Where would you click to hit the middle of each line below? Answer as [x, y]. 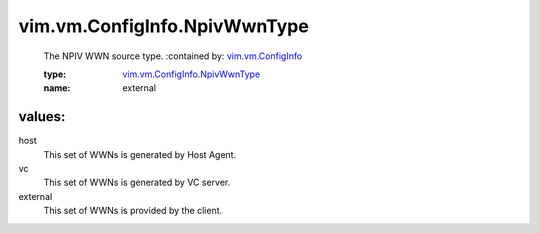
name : [57, 88]
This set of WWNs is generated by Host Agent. [140, 154]
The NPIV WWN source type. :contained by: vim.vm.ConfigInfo [173, 56]
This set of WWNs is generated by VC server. [137, 182]
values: [42, 116]
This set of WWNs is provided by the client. [133, 211]
